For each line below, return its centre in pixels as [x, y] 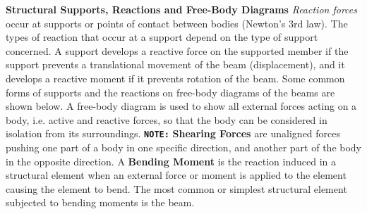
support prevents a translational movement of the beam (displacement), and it [175, 64]
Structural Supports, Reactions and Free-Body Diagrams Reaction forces [181, 9]
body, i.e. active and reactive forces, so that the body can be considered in [167, 119]
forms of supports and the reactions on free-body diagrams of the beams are [170, 92]
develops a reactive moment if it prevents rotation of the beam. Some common [175, 78]
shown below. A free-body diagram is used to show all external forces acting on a [181, 106]
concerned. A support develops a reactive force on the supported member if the [177, 50]
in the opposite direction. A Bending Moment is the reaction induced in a [171, 161]
